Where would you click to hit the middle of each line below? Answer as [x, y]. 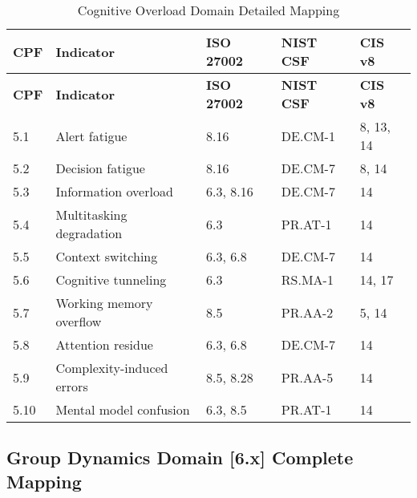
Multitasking [91, 215]
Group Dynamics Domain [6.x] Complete [180, 458]
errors [72, 386]
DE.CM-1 [308, 136]
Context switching [107, 256]
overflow [79, 321]
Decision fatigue [100, 168]
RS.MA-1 [307, 279]
